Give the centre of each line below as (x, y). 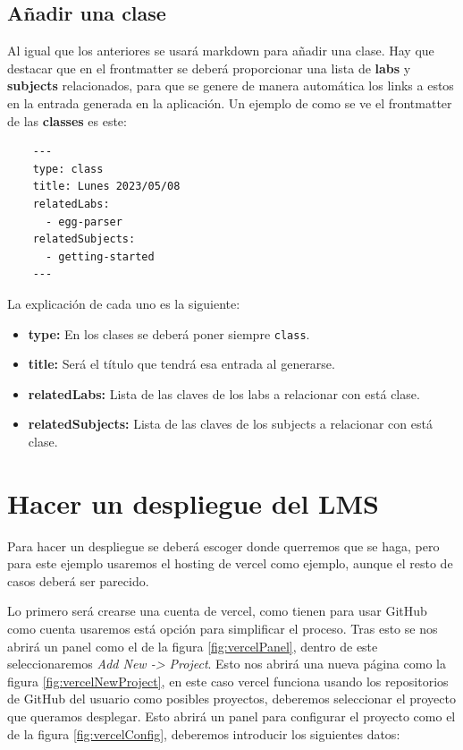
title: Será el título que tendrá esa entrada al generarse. (181, 364)
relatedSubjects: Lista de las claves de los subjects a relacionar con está (230, 424)
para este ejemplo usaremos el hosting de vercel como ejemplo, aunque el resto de (230, 563)
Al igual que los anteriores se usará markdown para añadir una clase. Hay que (221, 51)
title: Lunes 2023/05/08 (106, 187)
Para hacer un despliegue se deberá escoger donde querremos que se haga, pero (223, 545)
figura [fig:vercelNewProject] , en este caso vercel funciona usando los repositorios (228, 681)
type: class (68, 169)
